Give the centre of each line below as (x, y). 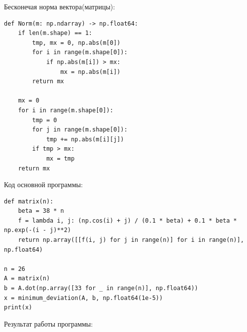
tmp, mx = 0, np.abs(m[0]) (76, 43)
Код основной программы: (43, 184)
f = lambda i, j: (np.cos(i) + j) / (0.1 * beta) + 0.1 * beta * (127, 220)
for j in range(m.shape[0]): (80, 130)
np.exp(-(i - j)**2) (38, 230)
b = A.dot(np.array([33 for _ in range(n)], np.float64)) (101, 288)
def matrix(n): (29, 201)
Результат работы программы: (49, 323)
